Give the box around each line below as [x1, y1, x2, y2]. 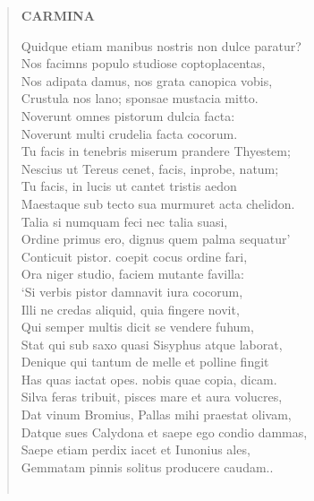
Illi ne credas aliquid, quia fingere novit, [21, 299, 240, 318]
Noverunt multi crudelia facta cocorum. [21, 124, 238, 143]
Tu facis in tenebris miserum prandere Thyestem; [21, 142, 291, 160]
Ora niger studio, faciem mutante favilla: [21, 264, 244, 283]
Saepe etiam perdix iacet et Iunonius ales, [21, 440, 250, 459]
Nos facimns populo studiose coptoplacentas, [21, 54, 266, 73]
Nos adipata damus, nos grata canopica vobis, [21, 71, 273, 90]
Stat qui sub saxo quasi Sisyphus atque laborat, [21, 334, 283, 353]
